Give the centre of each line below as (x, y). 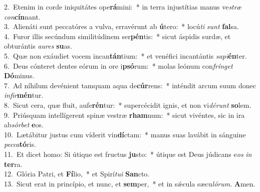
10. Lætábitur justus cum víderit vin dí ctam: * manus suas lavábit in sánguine (125, 134)
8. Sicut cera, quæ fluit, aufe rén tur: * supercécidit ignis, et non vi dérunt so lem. (128, 105)
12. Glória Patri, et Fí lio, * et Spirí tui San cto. (77, 174)
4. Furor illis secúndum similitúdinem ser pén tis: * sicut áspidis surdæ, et (117, 36)
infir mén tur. (24, 95)
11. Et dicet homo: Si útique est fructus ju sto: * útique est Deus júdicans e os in (128, 154)
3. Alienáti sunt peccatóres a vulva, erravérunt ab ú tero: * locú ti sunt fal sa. (121, 26)
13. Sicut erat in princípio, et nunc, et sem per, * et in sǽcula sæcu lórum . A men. (130, 183)
